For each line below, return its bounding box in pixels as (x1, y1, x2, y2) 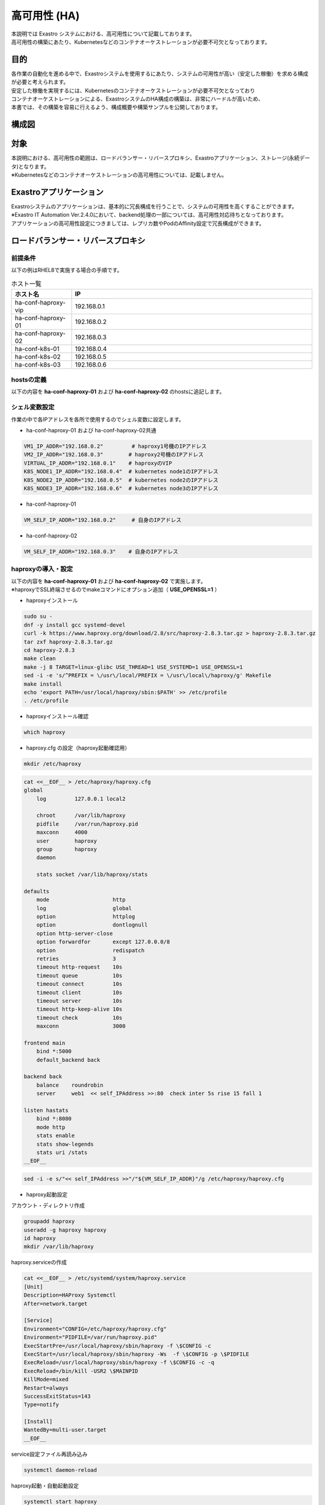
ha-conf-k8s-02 (14, 352, 61, 361)
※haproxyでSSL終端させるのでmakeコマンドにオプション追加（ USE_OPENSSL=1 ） (11, 586, 220, 593)
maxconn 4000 (36, 829, 88, 836)
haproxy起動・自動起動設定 (11, 1482, 79, 1489)
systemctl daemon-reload (23, 1466, 97, 1473)
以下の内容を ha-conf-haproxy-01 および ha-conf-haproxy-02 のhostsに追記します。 (11, 388, 225, 396)
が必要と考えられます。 (11, 78, 69, 85)
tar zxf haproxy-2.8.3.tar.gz (23, 638, 113, 645)
